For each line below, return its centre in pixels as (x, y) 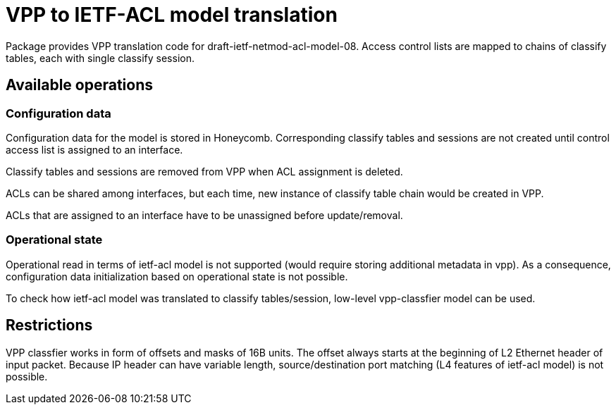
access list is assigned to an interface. (94, 149)
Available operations (79, 85)
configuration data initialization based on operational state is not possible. (177, 276)
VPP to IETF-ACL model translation (172, 15)
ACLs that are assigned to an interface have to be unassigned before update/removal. (204, 215)
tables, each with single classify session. (100, 58)
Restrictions (49, 325)
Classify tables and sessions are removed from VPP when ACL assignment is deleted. (204, 171)
